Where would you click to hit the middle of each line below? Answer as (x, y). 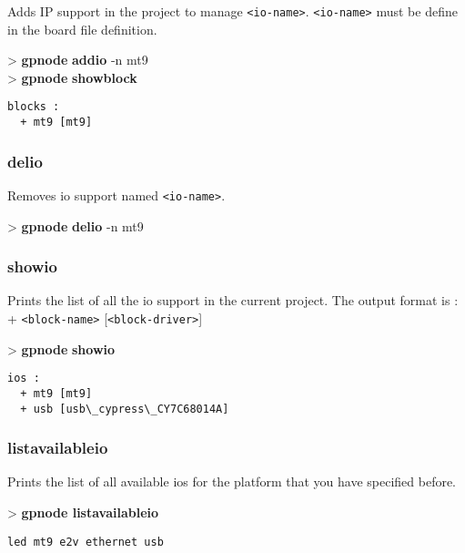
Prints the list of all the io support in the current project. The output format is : (233, 300)
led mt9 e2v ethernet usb (86, 542)
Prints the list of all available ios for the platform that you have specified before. (232, 481)
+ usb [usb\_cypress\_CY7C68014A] (125, 409)
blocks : (34, 107)
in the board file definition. (82, 29)
